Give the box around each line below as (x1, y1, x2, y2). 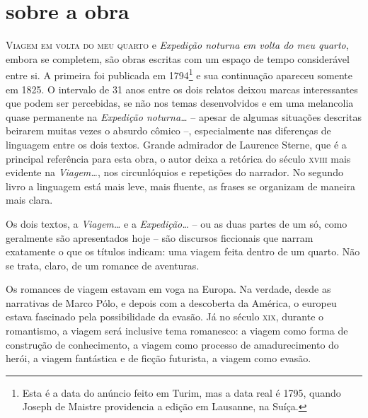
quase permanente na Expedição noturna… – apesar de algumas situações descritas (6, 109, 362, 124)
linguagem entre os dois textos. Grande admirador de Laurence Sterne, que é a (6, 137, 347, 151)
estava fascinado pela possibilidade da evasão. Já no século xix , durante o (6, 309, 324, 324)
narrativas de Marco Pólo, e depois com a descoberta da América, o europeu (6, 295, 337, 310)
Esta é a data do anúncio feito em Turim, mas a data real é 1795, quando (22, 385, 341, 400)
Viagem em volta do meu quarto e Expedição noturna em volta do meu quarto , (6, 37, 349, 52)
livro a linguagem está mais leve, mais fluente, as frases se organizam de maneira (6, 178, 356, 193)
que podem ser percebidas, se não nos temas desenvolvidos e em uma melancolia (6, 95, 354, 110)
